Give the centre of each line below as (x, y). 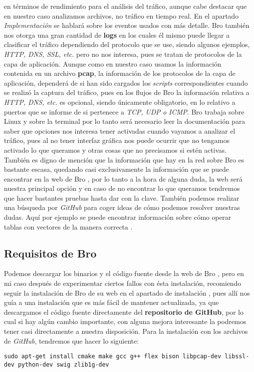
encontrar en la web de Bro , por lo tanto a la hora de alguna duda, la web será (123, 178)
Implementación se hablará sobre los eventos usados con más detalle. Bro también (127, 25)
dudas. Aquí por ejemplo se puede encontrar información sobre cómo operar (118, 217)
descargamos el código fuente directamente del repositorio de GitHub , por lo (124, 312)
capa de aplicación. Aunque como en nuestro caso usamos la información (113, 63)
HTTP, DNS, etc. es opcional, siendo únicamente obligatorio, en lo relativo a (120, 102)
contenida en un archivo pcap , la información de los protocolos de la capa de (120, 73)
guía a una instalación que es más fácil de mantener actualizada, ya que (111, 302)
